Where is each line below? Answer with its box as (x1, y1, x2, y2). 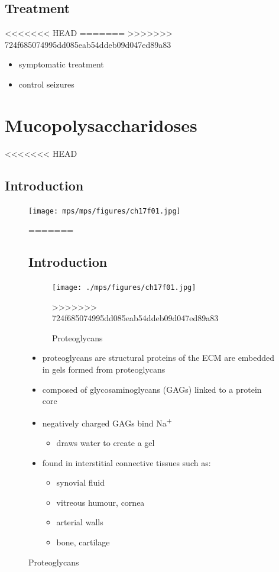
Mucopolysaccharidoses (5, 112, 197, 137)
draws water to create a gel (56, 437, 155, 449)
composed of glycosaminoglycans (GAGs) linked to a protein (42, 383, 262, 395)
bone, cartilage (56, 535, 110, 548)
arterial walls (56, 516, 103, 528)
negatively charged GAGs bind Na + (42, 415, 172, 429)
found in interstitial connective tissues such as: (42, 456, 211, 468)
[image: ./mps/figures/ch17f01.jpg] (52, 283, 196, 292)
